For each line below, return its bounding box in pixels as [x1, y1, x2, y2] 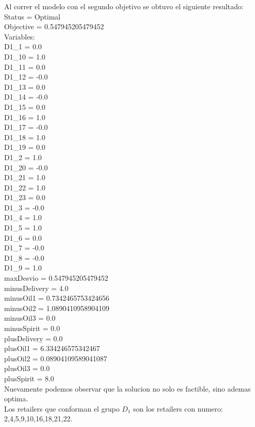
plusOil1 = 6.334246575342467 [4, 343, 100, 354]
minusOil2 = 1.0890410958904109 [4, 302, 110, 313]
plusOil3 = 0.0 [4, 363, 50, 374]
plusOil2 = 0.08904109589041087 [4, 353, 107, 363]
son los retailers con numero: [133, 403, 223, 414]
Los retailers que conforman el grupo [4, 403, 120, 414]
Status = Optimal [4, 11, 61, 22]
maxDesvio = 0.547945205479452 [4, 273, 108, 283]
